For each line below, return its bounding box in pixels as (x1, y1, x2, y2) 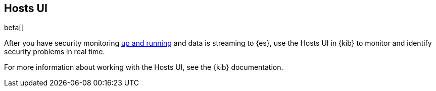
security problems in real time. (4, 47, 105, 56)
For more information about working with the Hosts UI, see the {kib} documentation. (4, 63, 283, 72)
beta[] (4, 23, 24, 32)
